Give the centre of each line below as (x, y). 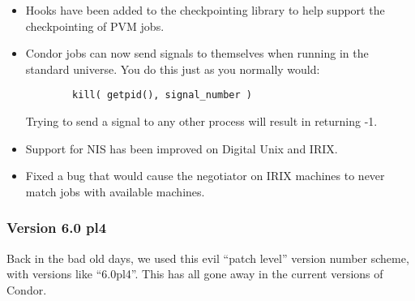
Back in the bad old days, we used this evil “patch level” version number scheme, (208, 258)
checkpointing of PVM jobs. (95, 26)
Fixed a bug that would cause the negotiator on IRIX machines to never (205, 176)
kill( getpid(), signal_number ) (162, 95)
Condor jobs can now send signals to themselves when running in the (197, 53)
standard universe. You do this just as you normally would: (173, 69)
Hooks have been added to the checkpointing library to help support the (205, 10)
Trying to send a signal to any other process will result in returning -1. (201, 121)
